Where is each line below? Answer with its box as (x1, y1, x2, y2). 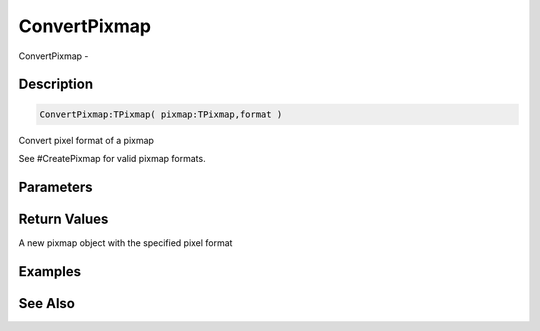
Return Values (18, 210, 109, 227)
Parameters (18, 178, 93, 195)
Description (18, 76, 94, 93)
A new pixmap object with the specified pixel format (18, 236, 233, 249)
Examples (18, 263, 82, 280)
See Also (18, 295, 75, 312)
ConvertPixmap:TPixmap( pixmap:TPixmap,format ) (39, 108, 283, 120)
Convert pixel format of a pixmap (18, 134, 155, 146)
